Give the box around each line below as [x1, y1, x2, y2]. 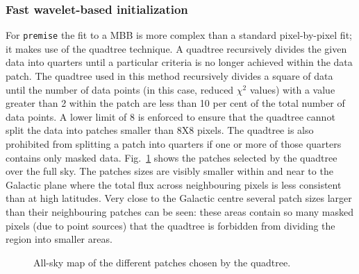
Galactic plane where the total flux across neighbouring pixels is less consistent [6, 177, 342, 191]
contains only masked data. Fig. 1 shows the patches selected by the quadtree [6, 150, 337, 164]
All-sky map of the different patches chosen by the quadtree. [33, 255, 291, 269]
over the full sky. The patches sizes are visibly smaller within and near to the [6, 164, 333, 178]
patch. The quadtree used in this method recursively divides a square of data [6, 69, 333, 83]
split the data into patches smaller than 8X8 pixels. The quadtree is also [6, 123, 314, 137]
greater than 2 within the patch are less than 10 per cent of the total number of [6, 96, 345, 110]
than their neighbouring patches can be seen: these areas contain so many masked [6, 205, 354, 219]
